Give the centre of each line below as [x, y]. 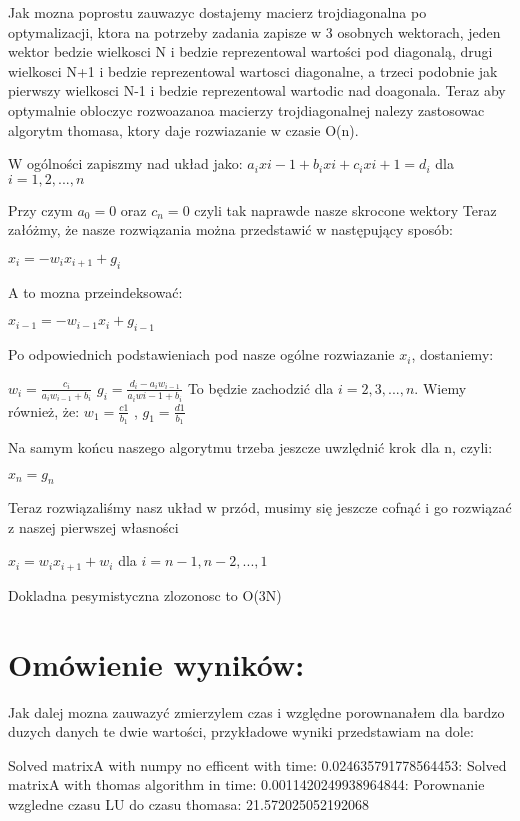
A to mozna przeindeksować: [95, 291]
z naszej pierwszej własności [93, 526]
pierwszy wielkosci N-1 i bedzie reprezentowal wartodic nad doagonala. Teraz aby [257, 90]
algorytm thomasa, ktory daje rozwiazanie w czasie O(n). [183, 129]
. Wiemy [440, 387]
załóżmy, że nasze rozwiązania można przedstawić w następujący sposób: [230, 229]
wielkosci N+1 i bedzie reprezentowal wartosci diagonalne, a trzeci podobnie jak [253, 70]
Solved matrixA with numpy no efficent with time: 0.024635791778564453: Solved [257, 764]
